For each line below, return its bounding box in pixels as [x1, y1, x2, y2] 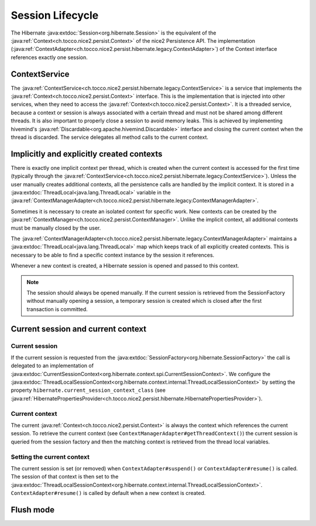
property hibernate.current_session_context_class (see [11, 387, 166, 394]
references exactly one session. [11, 53, 88, 61]
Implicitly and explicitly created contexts [11, 149, 163, 159]
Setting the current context [11, 453, 90, 461]
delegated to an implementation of [11, 362, 94, 369]
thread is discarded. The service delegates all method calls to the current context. [11, 134, 209, 141]
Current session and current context [11, 324, 146, 334]
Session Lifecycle [11, 9, 99, 22]
